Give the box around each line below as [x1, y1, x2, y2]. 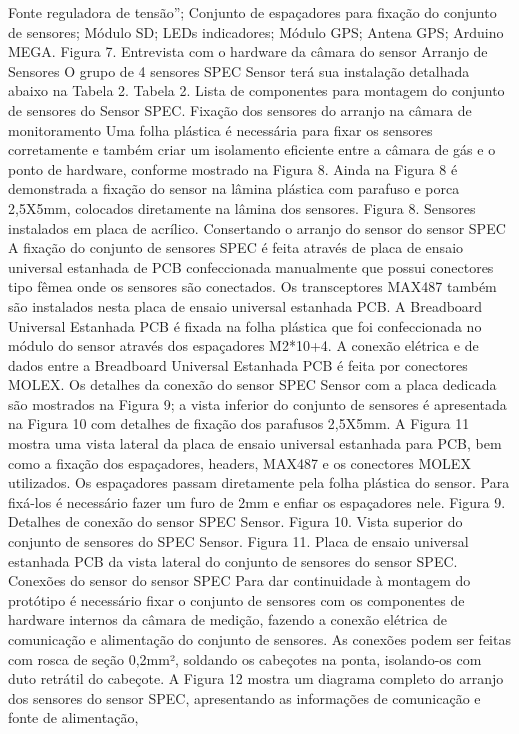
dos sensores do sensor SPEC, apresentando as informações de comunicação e [8, 687, 481, 708]
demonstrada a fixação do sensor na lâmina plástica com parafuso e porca [8, 178, 460, 199]
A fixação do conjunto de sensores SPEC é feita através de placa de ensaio [8, 237, 464, 258]
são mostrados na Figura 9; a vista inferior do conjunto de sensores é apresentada [8, 393, 507, 414]
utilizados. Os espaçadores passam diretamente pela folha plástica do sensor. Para [8, 472, 510, 493]
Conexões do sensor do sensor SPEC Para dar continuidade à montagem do [8, 570, 471, 591]
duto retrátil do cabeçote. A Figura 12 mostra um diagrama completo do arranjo [8, 668, 504, 689]
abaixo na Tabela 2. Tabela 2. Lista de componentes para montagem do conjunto [8, 80, 505, 101]
